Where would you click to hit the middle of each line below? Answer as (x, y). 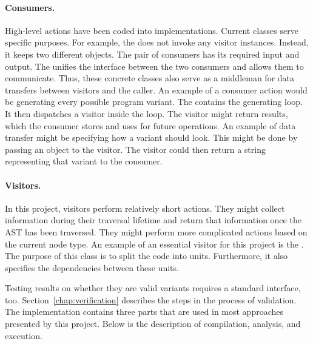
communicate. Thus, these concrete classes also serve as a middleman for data (150, 78)
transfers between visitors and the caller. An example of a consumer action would (156, 89)
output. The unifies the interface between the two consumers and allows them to (154, 66)
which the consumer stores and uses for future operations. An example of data (150, 125)
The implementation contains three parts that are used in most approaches (144, 312)
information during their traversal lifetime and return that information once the (153, 220)
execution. (24, 335)
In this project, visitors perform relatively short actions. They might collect (145, 208)
